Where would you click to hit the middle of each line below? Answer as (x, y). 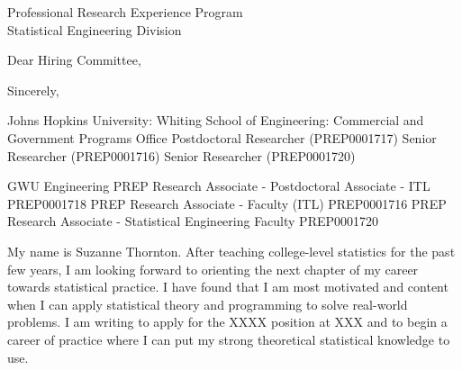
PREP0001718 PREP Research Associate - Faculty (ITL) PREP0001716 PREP (227, 203)
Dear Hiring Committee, (74, 60)
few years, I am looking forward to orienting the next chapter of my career (213, 269)
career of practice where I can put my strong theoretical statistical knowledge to (229, 339)
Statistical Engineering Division (95, 29)
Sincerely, (33, 90)
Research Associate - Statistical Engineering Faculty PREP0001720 (193, 221)
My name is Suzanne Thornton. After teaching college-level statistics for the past (231, 251)
